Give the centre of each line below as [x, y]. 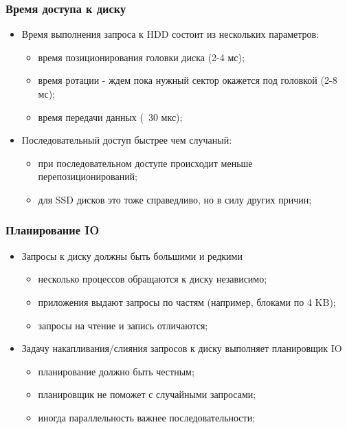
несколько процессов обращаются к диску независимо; [153, 279]
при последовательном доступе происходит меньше [145, 163]
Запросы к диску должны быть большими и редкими [132, 255]
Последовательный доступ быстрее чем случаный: [127, 140]
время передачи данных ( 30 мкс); [110, 117]
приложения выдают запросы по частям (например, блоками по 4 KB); [187, 301]
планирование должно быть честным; [116, 371]
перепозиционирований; [88, 176]
